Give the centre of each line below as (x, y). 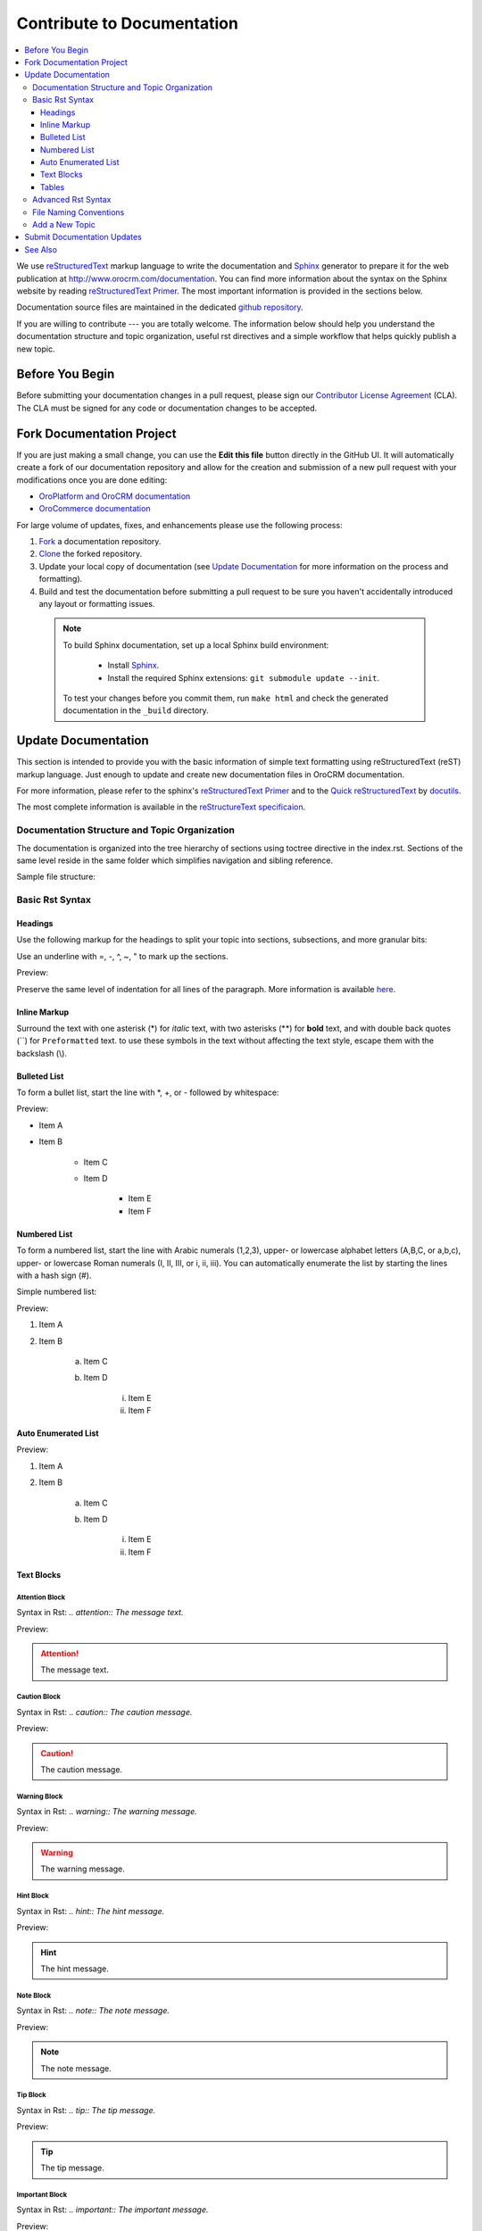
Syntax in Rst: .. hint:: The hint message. (91, 1911)
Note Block (34, 1995)
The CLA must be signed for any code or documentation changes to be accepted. (167, 408)
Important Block (42, 2194)
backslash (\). (42, 1053)
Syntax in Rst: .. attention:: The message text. (100, 1613)
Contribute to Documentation (127, 23)
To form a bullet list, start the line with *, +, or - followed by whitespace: (148, 1092)
